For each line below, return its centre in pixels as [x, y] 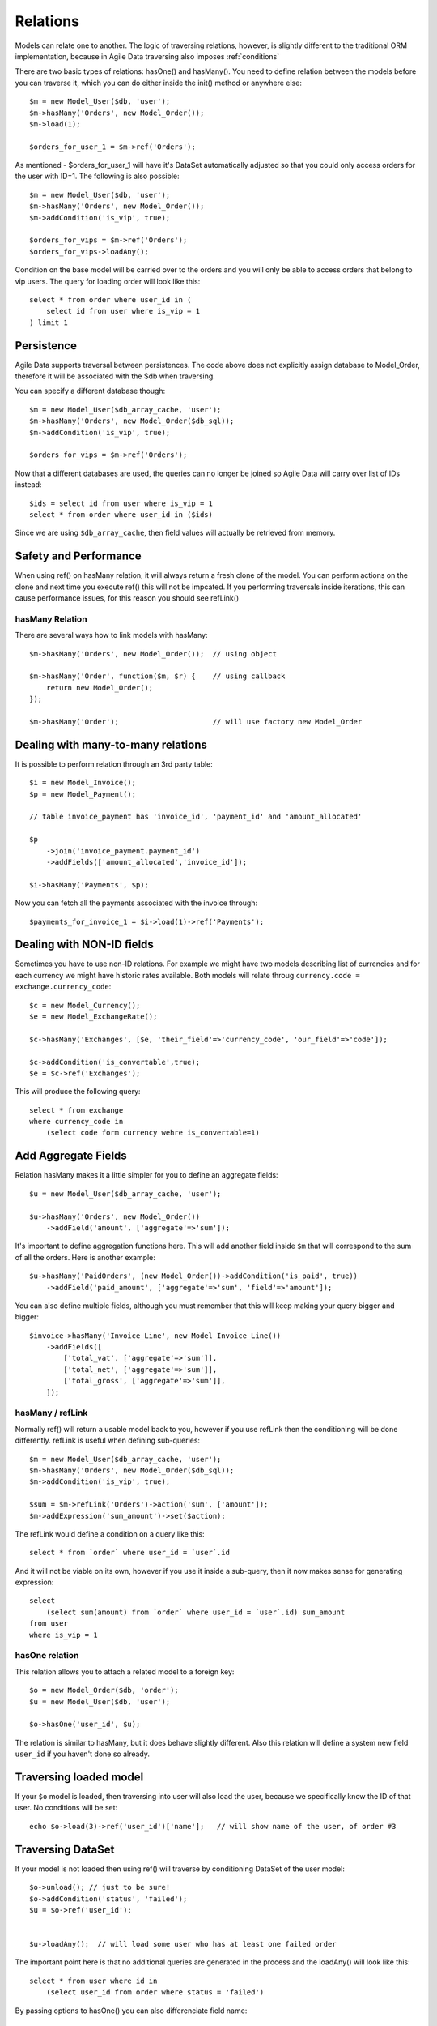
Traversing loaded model [79, 1777]
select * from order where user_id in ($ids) [121, 514]
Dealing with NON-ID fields [84, 945]
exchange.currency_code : [63, 987]
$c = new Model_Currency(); [85, 1005]
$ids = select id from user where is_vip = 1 [121, 503]
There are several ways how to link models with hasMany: [111, 635]
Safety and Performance [78, 556]
